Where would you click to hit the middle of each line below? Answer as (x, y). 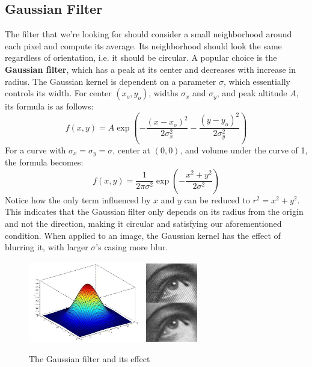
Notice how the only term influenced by (78, 199)
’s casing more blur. (132, 247)
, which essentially (257, 81)
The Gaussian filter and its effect (90, 358)
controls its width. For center (58, 93)
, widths (164, 93)
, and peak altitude (252, 93)
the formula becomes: (44, 162)
